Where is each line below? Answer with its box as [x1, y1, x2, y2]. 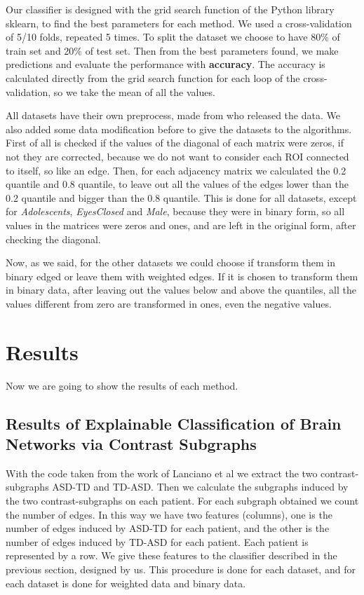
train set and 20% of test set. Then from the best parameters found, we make [6, 43, 339, 57]
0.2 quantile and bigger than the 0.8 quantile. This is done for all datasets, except [6, 190, 357, 205]
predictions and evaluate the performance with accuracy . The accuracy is [6, 57, 325, 71]
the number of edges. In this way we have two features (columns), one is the [6, 507, 332, 521]
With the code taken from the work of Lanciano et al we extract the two [6, 465, 318, 480]
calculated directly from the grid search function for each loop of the [6, 70, 300, 85]
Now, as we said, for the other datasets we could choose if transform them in [6, 255, 335, 270]
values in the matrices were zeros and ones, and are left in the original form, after [6, 217, 356, 232]
